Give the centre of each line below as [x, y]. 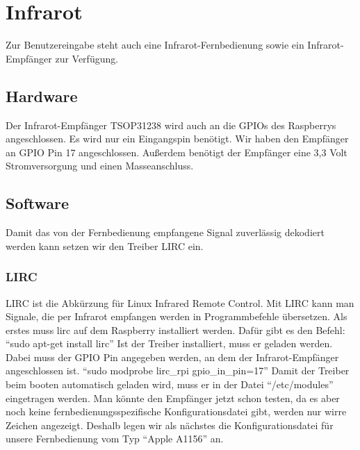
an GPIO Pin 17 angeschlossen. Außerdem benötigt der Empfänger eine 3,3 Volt [177, 152]
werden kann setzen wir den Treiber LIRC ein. [105, 245]
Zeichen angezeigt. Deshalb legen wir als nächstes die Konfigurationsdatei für [170, 425]
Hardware [42, 95]
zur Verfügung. [87, 58]
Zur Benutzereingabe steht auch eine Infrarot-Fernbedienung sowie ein [155, 45]
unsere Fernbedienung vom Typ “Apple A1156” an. [115, 439]
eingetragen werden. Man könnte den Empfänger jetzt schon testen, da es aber [173, 398]
